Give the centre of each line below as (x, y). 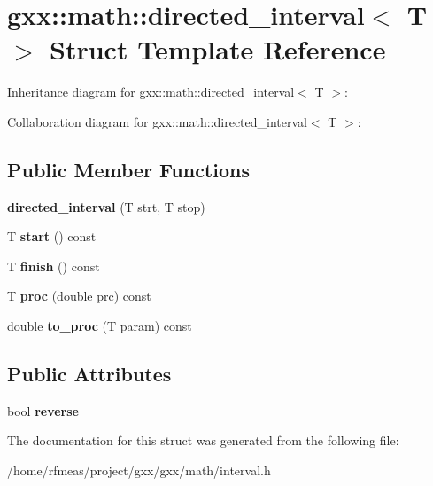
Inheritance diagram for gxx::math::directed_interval (151, 92)
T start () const (52, 236)
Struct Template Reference (218, 49)
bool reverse (43, 410)
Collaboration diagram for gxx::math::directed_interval (157, 121)
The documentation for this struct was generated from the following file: (203, 440)
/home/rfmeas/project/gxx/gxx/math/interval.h (139, 470)
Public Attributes (89, 374)
